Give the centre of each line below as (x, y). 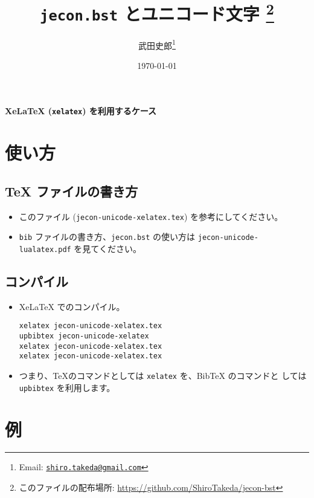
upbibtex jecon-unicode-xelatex (84, 336)
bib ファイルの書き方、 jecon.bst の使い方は (107, 237)
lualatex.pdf (45, 249)
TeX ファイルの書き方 (72, 191)
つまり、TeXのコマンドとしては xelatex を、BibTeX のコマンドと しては (163, 376)
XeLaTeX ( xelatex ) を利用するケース (81, 111)
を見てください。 (107, 248)
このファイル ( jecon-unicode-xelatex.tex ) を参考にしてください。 (151, 216)
